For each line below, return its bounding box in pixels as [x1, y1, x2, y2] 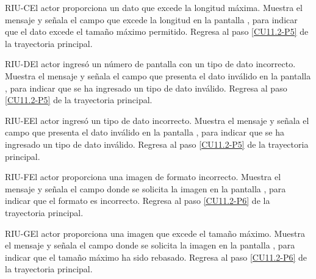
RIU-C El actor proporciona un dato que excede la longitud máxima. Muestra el [5, 1, 303, 13]
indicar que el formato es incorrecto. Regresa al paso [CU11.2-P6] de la [5, 194, 270, 207]
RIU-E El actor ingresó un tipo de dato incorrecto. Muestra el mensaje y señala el [5, 114, 309, 126]
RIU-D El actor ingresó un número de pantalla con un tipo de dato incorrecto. [5, 57, 296, 70]
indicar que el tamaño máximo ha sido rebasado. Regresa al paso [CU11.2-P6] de [5, 250, 307, 263]
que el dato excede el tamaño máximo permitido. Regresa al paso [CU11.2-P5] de [5, 25, 309, 38]
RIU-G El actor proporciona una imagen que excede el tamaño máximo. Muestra [5, 226, 305, 239]
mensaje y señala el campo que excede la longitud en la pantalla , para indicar [5, 13, 298, 26]
